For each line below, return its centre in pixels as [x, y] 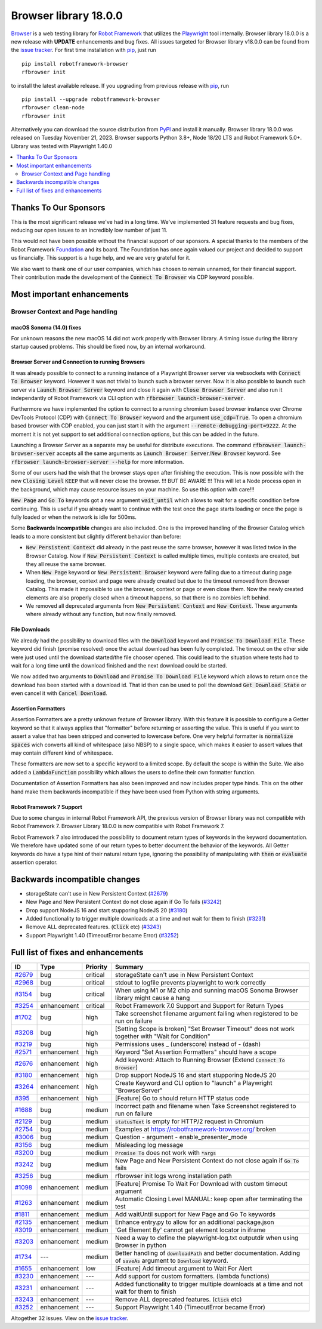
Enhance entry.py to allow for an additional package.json [194, 1222]
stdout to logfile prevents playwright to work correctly [191, 982]
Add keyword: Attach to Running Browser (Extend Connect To [200, 1060]
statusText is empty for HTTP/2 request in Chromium [189, 1121]
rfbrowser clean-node [53, 108]
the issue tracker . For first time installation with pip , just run [83, 50]
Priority [96, 967]
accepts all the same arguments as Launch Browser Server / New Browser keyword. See [169, 453]
